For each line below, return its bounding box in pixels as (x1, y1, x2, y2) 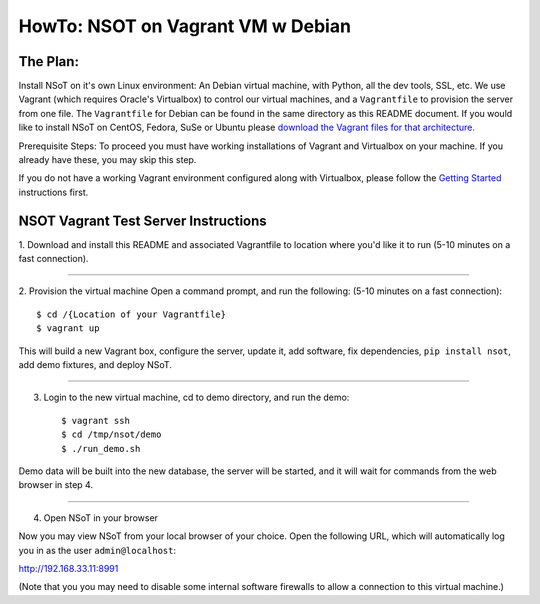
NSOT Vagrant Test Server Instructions (18, 212, 267, 229)
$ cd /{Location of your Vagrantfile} (36, 308, 227, 320)
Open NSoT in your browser (43, 511, 159, 524)
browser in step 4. (18, 479, 94, 491)
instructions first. (18, 186, 89, 198)
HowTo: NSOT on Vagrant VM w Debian (18, 15, 352, 37)
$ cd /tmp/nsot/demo (61, 429, 162, 440)
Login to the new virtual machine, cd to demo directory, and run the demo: (43, 391, 350, 404)
